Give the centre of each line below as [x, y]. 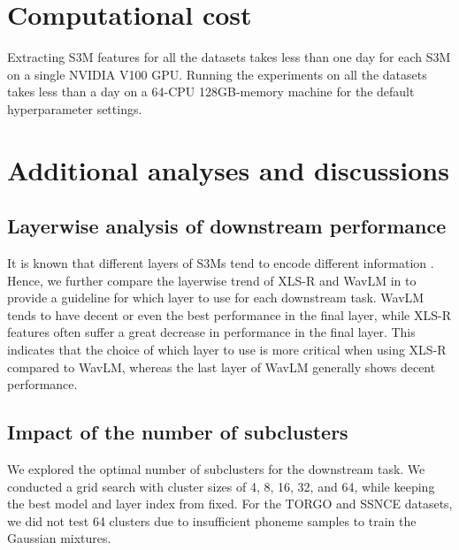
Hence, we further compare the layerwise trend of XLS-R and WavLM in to [212, 280]
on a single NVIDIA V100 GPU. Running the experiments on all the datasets [217, 74]
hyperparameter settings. [75, 108]
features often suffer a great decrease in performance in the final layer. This [211, 332]
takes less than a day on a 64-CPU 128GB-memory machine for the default [211, 92]
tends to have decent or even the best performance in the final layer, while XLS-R [229, 314]
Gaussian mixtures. [59, 538]
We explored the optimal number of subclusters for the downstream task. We [216, 469]
